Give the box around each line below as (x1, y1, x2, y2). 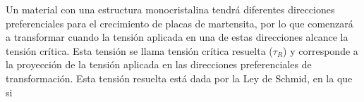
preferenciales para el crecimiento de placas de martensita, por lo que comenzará (6, 15, 353, 30)
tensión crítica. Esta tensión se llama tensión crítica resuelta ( (6, 43, 273, 58)
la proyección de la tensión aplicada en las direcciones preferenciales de (6, 57, 312, 72)
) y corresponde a (283, 43, 358, 58)
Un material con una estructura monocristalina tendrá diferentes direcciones (6, 2, 335, 16)
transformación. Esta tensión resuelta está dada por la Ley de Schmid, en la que (6, 70, 353, 85)
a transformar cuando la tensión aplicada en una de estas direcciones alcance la (6, 30, 348, 44)
